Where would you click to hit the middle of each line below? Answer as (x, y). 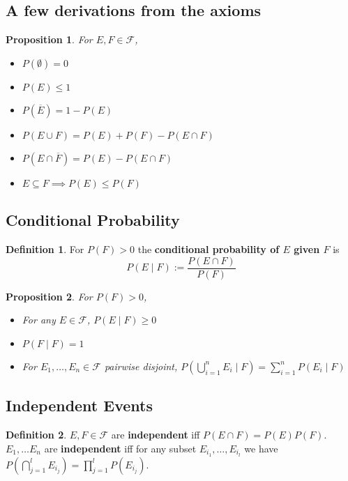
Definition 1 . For (45, 249)
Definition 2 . (36, 435)
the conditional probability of (209, 249)
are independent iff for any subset (120, 448)
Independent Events (79, 405)
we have (261, 448)
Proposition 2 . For (49, 296)
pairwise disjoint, (141, 366)
